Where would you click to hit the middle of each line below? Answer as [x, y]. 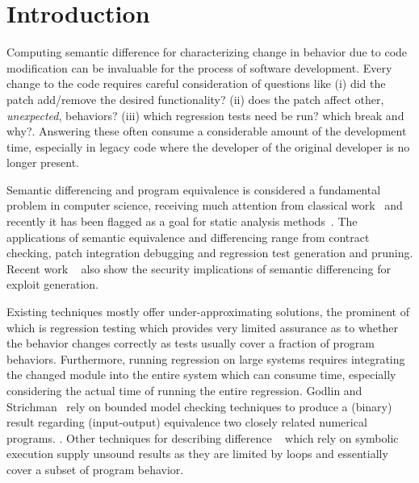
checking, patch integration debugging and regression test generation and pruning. [210, 253]
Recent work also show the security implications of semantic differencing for [199, 268]
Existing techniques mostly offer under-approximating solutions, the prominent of [208, 312]
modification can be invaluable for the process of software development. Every [199, 67]
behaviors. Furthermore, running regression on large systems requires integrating [206, 358]
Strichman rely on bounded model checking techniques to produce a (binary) [199, 406]
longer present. [43, 162]
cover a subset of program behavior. [95, 469]
